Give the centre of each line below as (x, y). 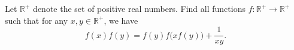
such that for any (37, 20)
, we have (121, 20)
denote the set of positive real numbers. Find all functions (139, 8)
